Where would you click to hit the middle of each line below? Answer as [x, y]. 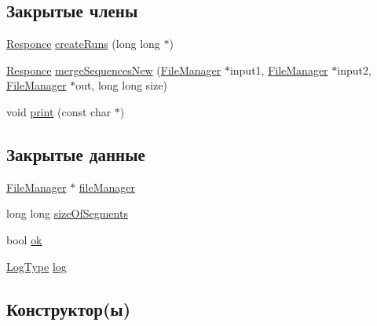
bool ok [24, 239]
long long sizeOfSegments [67, 213]
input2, [354, 70]
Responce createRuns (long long [83, 44]
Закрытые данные [76, 154]
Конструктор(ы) [69, 308]
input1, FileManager [279, 70]
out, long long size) [121, 85]
